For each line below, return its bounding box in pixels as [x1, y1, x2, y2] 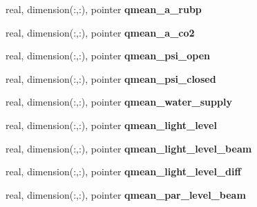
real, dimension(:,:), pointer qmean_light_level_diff [6, 164, 241, 179]
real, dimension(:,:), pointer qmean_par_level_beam [6, 187, 246, 201]
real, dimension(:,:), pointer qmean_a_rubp [6, 2, 202, 16]
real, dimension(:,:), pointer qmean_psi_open [6, 48, 211, 63]
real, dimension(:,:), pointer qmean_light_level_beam [6, 141, 252, 155]
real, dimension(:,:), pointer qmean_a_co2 [6, 25, 195, 39]
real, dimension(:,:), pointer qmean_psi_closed [6, 71, 216, 86]
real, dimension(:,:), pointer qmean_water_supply [6, 95, 232, 109]
